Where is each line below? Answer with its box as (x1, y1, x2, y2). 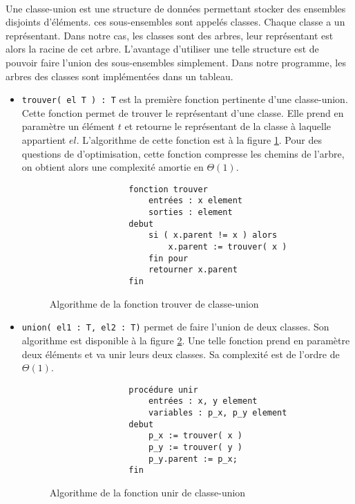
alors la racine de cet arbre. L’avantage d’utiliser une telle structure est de (6, 41, 319, 56)
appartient (21, 133, 66, 147)
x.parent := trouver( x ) (168, 242, 287, 252)
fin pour (148, 253, 189, 263)
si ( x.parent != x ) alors (148, 230, 278, 241)
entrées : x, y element (148, 396, 258, 407)
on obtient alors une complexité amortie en (21, 160, 204, 174)
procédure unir (128, 384, 198, 395)
